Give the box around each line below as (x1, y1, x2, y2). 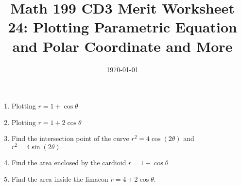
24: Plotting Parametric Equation (8, 17, 237, 37)
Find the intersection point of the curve (11, 133, 129, 143)
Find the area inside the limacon (11, 173, 108, 184)
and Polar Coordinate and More (12, 36, 233, 56)
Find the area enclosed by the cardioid (11, 157, 126, 167)
